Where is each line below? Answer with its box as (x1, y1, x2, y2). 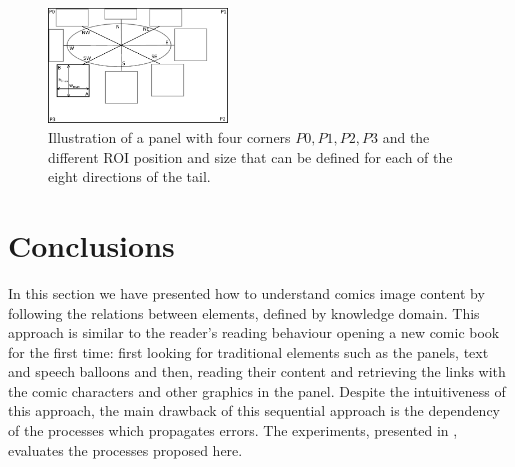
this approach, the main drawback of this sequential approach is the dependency (8, 400, 500, 421)
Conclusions (8, 224, 175, 265)
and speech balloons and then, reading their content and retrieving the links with (8, 361, 506, 382)
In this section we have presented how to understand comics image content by (8, 282, 485, 303)
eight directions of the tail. (48, 166, 211, 187)
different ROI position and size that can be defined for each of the (48, 146, 453, 167)
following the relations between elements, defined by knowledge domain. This (8, 302, 480, 323)
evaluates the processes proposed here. (8, 439, 243, 460)
